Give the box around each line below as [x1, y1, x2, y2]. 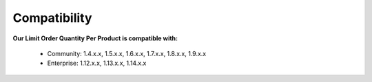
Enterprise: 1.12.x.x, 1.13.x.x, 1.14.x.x [47, 59, 147, 68]
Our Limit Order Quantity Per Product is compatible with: [12, 34, 178, 42]
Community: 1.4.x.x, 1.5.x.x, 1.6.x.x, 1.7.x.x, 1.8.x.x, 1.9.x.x [47, 49, 207, 57]
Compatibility [12, 10, 92, 25]
